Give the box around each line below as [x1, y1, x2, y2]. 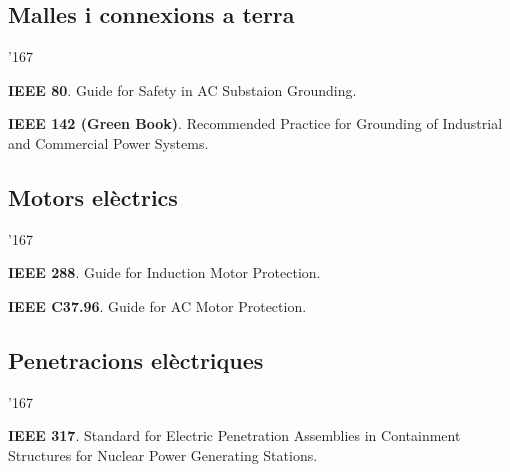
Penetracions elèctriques [8, 344, 264, 375]
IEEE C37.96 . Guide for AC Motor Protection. [8, 295, 307, 316]
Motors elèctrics [8, 181, 178, 212]
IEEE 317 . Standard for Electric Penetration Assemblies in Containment [8, 425, 461, 446]
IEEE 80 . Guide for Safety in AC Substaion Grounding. [8, 79, 357, 100]
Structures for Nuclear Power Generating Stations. [8, 444, 318, 465]
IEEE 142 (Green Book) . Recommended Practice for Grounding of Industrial [8, 113, 503, 134]
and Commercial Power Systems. [8, 132, 209, 153]
